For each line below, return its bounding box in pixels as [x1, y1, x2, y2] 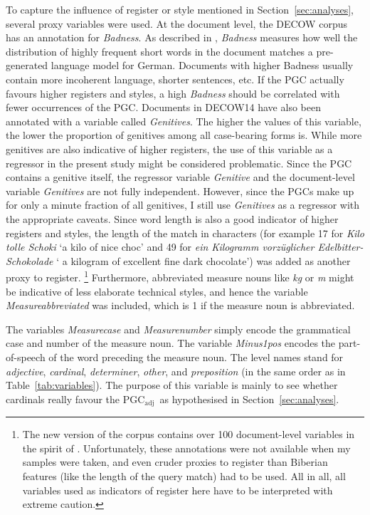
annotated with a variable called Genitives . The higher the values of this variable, [6, 113, 361, 128]
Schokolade [6, 253, 53, 268]
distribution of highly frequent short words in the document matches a [6, 43, 313, 58]
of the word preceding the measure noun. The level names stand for [48, 349, 344, 364]
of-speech [6, 349, 46, 364]
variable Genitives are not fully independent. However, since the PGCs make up [6, 183, 354, 198]
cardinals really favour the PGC [6, 391, 145, 406]
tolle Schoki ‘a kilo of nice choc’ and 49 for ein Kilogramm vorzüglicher [6, 239, 314, 254]
